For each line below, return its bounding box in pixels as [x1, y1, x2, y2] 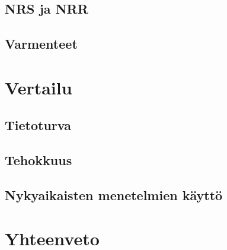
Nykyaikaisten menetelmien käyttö [5, 185, 223, 204]
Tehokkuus [5, 151, 72, 169]
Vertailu [5, 75, 72, 99]
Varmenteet [5, 34, 78, 53]
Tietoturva [5, 116, 71, 134]
